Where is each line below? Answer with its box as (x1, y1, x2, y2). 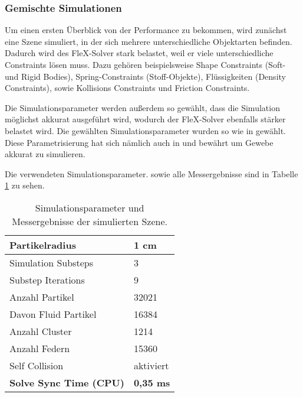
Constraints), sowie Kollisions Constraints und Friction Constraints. (5, 82, 250, 94)
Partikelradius (9, 237, 76, 252)
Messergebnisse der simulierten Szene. (12, 214, 167, 228)
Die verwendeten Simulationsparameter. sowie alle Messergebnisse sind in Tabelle (5, 167, 298, 180)
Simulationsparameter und (35, 200, 144, 214)
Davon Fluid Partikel (9, 307, 97, 321)
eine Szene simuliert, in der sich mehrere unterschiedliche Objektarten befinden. (5, 35, 292, 47)
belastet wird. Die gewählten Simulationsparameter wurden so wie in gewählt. (5, 124, 286, 136)
